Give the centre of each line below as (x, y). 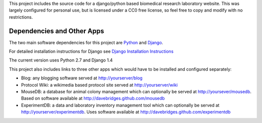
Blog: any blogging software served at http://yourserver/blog (82, 78)
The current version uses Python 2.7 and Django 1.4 (61, 60)
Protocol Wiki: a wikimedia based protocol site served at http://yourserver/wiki (99, 85)
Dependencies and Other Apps (57, 31)
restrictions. (21, 17)
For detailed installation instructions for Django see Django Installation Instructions (91, 51)
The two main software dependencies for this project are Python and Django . (86, 42)
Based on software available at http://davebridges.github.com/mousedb (93, 98)
